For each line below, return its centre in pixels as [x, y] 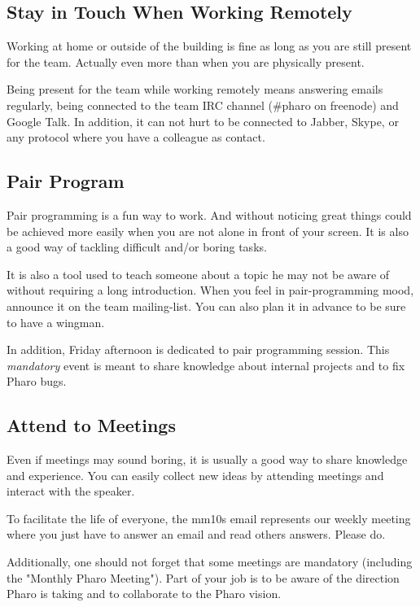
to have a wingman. [56, 322]
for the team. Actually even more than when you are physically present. [186, 61]
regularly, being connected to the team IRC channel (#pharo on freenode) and [203, 105]
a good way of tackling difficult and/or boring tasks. [137, 247]
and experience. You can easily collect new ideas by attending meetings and [195, 475]
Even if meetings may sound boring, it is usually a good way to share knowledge [207, 459]
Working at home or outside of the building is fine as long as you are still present [209, 46]
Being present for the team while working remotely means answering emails [195, 89]
